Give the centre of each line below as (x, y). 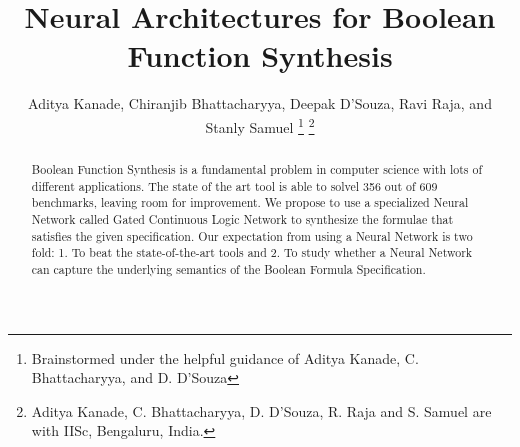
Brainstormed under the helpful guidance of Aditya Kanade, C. (225, 357)
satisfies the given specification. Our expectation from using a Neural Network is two (252, 235)
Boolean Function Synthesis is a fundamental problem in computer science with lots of (257, 168)
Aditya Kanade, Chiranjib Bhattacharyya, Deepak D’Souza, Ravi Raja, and (260, 103)
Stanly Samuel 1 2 (260, 125)
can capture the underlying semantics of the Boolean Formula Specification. (228, 268)
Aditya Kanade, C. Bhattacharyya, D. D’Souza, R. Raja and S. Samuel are (261, 410)
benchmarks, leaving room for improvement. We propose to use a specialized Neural (250, 202)
